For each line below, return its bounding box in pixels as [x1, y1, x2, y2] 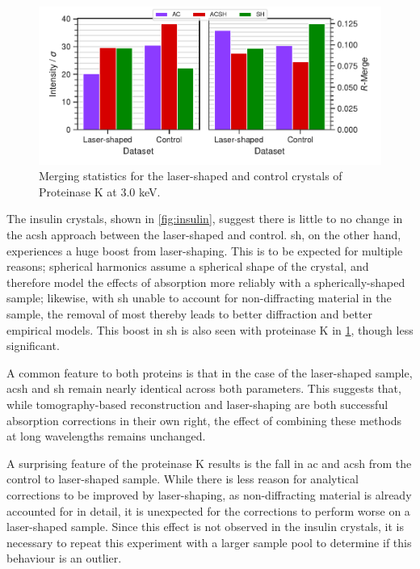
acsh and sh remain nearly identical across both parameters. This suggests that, [6, 380, 401, 397]
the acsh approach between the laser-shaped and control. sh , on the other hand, [6, 226, 401, 243]
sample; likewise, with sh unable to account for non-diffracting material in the [6, 289, 392, 306]
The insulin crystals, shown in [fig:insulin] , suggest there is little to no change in [6, 210, 403, 227]
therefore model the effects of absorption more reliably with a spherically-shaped [6, 273, 405, 290]
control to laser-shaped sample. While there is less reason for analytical [6, 470, 359, 487]
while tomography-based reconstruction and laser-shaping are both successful [6, 396, 388, 412]
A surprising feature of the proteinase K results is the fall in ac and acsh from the [6, 454, 412, 471]
